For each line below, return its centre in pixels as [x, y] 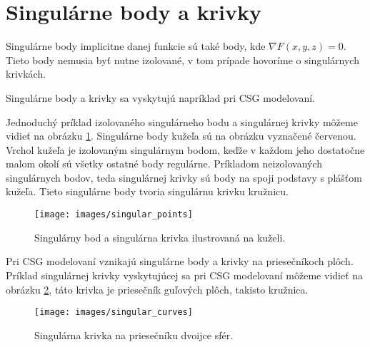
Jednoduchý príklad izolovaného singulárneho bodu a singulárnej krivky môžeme [182, 121]
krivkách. [26, 74]
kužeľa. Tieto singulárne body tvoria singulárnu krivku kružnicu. [147, 191]
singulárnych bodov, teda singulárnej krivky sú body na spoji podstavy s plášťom [184, 177]
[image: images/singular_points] [114, 215]
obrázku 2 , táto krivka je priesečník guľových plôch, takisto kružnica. [157, 289]
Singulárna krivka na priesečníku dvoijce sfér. [134, 335]
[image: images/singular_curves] [114, 312]
